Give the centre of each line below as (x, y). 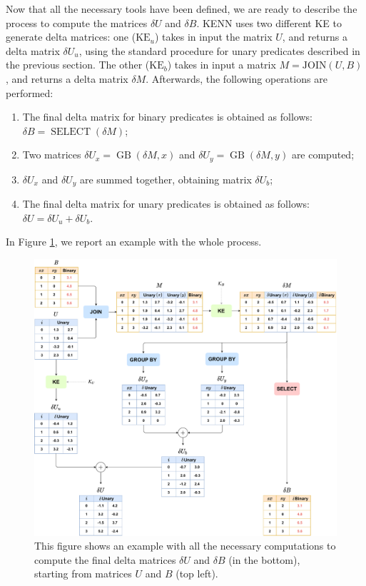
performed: (30, 92)
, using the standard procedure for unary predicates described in (219, 50)
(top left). (197, 574)
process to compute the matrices (77, 22)
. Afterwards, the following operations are (237, 78)
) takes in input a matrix (222, 65)
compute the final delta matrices (105, 559)
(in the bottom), (264, 559)
